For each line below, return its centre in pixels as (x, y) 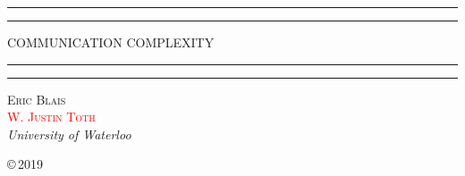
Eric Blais (37, 99)
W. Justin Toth (51, 117)
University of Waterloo (69, 134)
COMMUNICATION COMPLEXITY (111, 42)
